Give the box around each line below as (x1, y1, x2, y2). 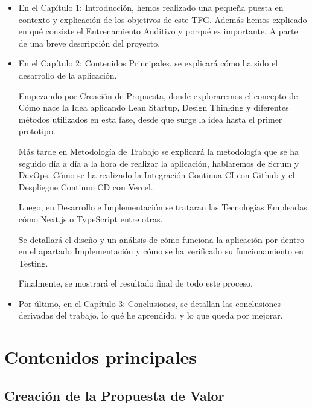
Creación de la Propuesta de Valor (4, 386, 224, 404)
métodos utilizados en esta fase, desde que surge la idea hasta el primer (18, 112, 282, 125)
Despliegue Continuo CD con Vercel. (18, 180, 153, 193)
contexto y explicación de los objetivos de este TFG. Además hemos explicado (18, 13, 307, 25)
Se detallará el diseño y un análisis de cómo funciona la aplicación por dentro (18, 233, 305, 245)
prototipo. (18, 125, 56, 137)
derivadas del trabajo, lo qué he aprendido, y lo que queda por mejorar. (18, 309, 283, 322)
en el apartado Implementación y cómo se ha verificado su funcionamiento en (18, 245, 304, 257)
